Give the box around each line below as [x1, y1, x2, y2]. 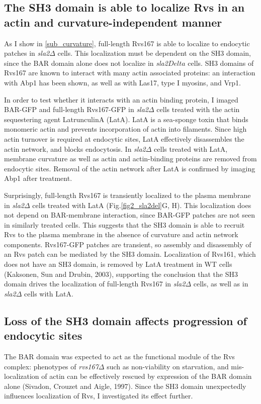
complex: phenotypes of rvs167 [4, 361, 99, 371]
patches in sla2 [4, 48, 50, 58]
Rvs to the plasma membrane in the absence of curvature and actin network [4, 229, 238, 240]
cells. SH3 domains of [188, 57, 254, 68]
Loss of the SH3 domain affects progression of [4, 313, 247, 328]
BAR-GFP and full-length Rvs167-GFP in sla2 [4, 104, 149, 115]
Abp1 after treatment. [4, 173, 72, 183]
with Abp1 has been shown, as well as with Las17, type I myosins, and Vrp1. [4, 77, 241, 87]
